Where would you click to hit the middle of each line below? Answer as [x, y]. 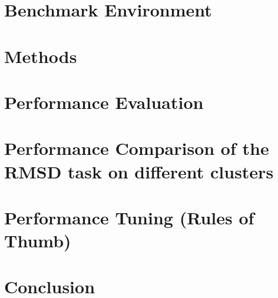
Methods [41, 56]
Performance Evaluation [104, 102]
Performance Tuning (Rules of [129, 217]
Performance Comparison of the [137, 148]
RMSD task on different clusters [139, 171]
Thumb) [38, 241]
